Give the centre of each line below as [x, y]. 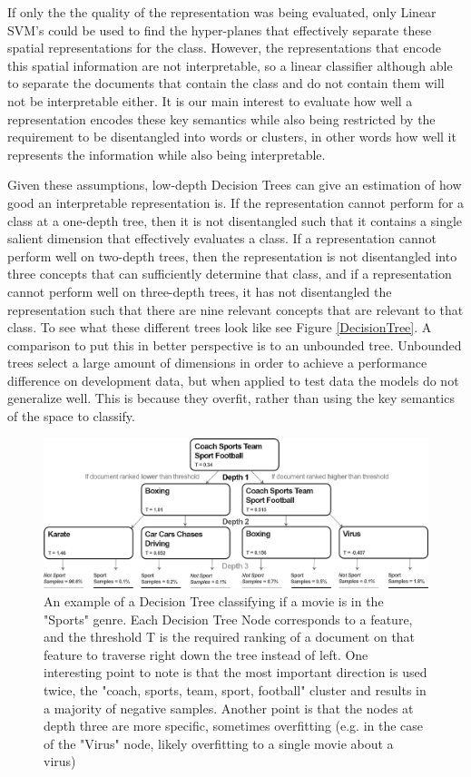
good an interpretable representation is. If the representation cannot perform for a [236, 202]
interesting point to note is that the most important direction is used [235, 672]
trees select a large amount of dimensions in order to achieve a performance [217, 363]
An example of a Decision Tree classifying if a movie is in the [214, 601]
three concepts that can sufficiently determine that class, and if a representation [230, 274]
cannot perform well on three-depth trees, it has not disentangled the [200, 291]
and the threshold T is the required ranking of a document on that [230, 637]
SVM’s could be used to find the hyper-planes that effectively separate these [220, 30]
